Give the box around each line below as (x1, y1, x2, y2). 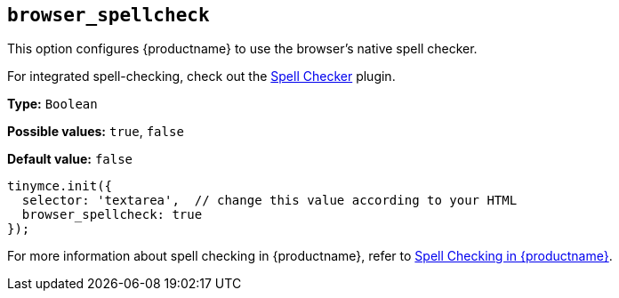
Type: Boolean (7, 96, 98, 112)
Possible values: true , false (7, 124, 184, 140)
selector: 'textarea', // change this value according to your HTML (21, 193, 518, 208)
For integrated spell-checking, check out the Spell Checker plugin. (7, 68, 396, 85)
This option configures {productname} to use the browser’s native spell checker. (7, 41, 478, 57)
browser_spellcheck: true (21, 207, 203, 222)
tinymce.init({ (7, 179, 113, 194)
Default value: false (7, 151, 133, 167)
